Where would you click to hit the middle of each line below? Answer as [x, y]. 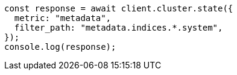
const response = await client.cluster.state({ [119, 8]
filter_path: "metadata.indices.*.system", [118, 28]
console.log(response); [60, 47]
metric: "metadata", [63, 18]
